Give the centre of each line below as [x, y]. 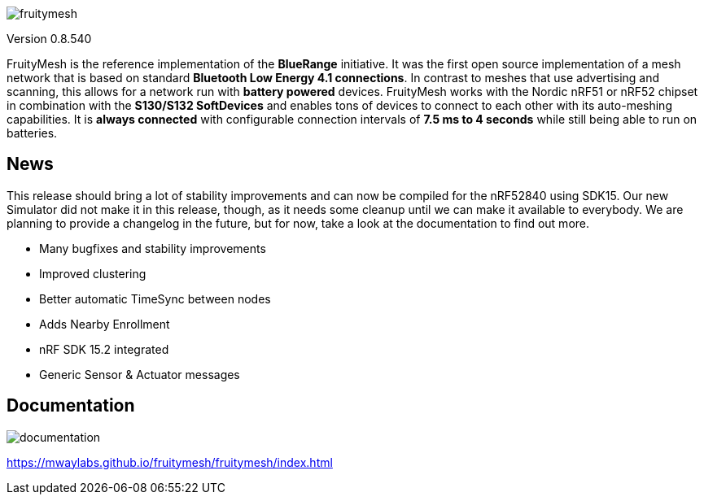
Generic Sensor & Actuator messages [140, 374]
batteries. [32, 133]
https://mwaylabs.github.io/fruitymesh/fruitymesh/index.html [170, 462]
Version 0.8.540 [49, 39]
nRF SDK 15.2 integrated [104, 349]
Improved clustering [93, 273]
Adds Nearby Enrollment [105, 324]
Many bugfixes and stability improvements [153, 248]
